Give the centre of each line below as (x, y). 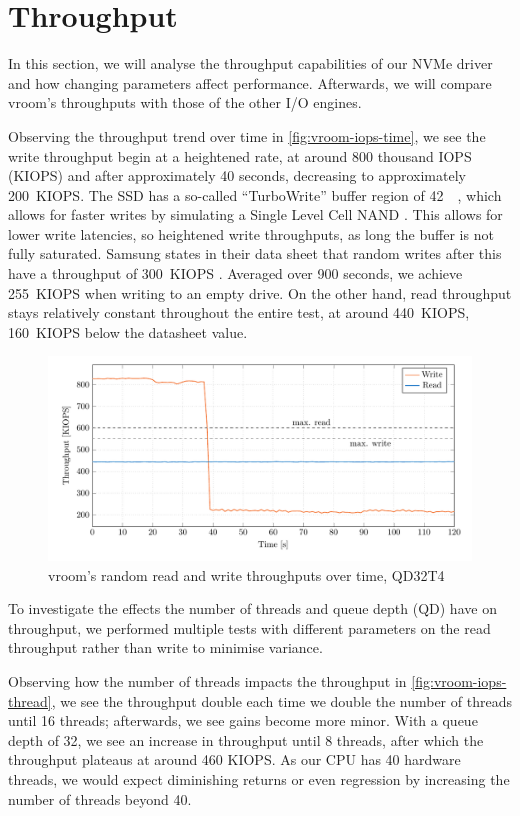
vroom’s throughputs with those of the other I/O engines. (185, 102)
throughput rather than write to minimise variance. (165, 647)
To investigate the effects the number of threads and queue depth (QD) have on (252, 608)
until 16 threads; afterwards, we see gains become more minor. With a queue (243, 720)
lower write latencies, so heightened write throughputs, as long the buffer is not (251, 233)
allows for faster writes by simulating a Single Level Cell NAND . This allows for (255, 214)
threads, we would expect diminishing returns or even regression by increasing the (259, 778)
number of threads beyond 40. (100, 798)
